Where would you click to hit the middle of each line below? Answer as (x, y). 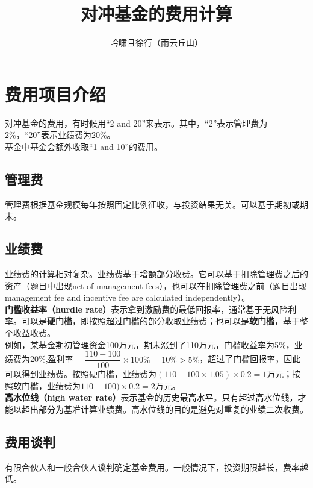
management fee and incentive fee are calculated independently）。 (128, 297)
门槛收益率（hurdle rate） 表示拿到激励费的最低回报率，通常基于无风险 (147, 309)
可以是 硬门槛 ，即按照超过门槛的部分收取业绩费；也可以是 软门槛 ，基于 (160, 321)
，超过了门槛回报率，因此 (250, 359)
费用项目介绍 (56, 94)
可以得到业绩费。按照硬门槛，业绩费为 (81, 374)
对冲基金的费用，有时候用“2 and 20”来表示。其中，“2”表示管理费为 (136, 123)
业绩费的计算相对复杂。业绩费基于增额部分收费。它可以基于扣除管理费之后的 (156, 274)
